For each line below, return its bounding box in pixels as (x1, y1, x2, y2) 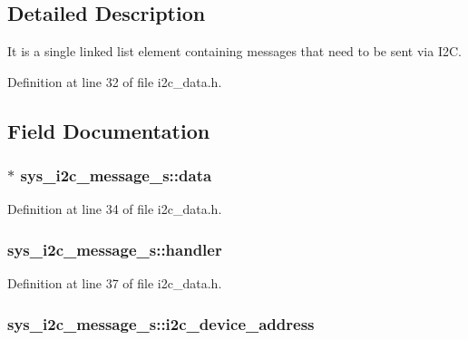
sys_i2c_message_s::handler (7, 238, 222, 260)
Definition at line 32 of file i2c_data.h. (7, 72, 222, 91)
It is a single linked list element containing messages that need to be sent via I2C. (7, 42, 462, 61)
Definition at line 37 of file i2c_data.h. (7, 274, 222, 293)
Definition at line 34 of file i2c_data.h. (7, 199, 222, 219)
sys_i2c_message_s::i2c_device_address (7, 312, 315, 335)
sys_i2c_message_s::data (20, 164, 212, 187)
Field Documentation (7, 116, 210, 144)
